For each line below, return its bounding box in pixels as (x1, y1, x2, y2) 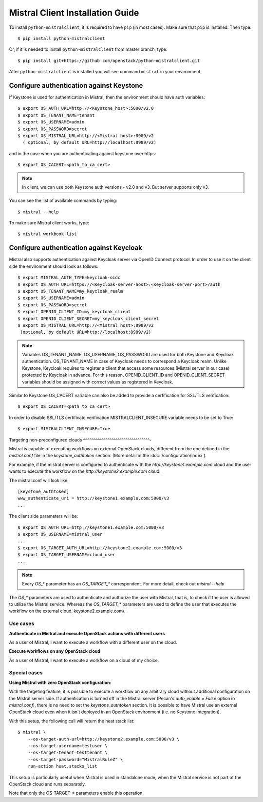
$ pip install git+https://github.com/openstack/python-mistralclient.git (18, 58, 200, 63)
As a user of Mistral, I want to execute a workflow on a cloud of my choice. (9, 657, 159, 663)
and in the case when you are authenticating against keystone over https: (9, 150, 156, 156)
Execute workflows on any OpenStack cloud (9, 648, 101, 654)
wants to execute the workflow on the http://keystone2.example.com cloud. (9, 468, 161, 474)
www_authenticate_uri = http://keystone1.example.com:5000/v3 (18, 496, 169, 501)
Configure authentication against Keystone (9, 81, 143, 90)
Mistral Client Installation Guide (9, 7, 139, 18)
